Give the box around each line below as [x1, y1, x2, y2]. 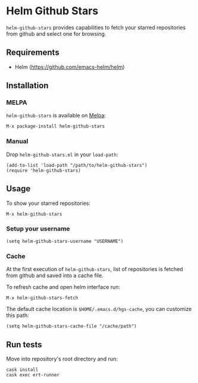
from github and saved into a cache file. [6, 272, 104, 279]
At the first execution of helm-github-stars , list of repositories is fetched [6, 266, 183, 273]
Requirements [6, 48, 59, 58]
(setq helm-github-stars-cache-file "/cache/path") [6, 323, 137, 329]
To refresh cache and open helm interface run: [6, 284, 121, 291]
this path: [6, 312, 30, 319]
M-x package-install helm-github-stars [6, 123, 105, 129]
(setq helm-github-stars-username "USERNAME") [6, 238, 124, 244]
